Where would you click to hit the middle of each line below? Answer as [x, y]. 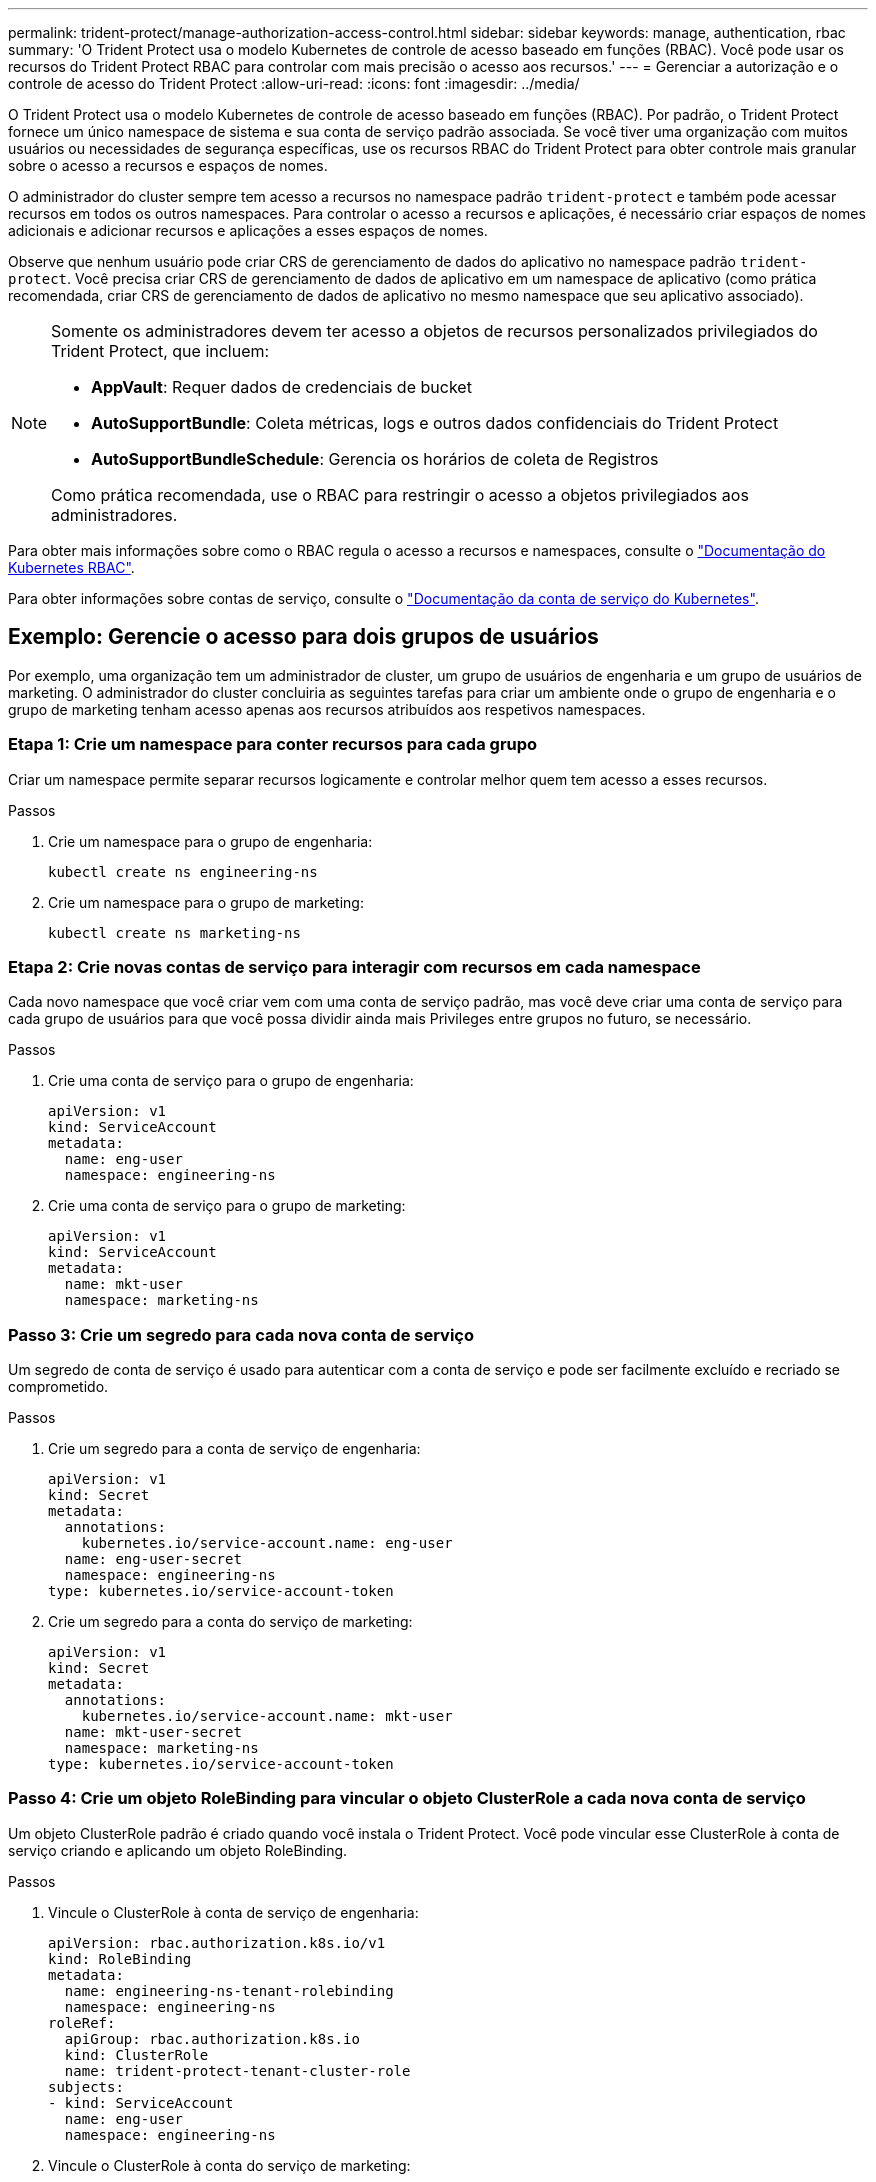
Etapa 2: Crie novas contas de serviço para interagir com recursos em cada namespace [354, 966]
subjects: [86, 2086]
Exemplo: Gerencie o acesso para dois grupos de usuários [303, 637]
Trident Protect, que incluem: [160, 351]
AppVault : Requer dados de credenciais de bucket [281, 387]
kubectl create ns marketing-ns [174, 932]
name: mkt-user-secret [153, 1732]
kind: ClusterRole [136, 2054]
